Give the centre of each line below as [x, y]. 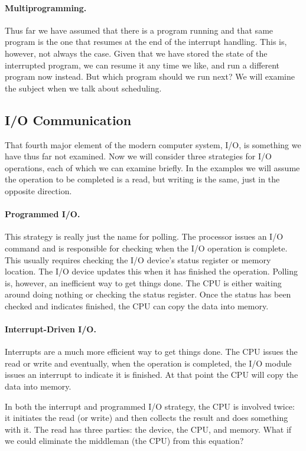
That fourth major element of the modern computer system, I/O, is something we [153, 144]
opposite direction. [38, 190]
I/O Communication [68, 120]
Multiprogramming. [46, 7]
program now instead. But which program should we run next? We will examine [150, 76]
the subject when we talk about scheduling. [83, 88]
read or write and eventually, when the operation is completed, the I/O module [148, 363]
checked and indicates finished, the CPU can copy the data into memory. [137, 305]
